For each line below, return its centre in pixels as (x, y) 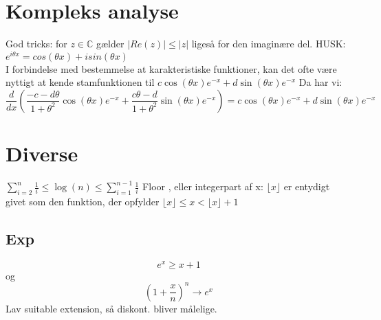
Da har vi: (320, 82)
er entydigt (307, 186)
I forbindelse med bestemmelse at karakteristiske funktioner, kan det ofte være (171, 68)
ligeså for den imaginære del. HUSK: (269, 44)
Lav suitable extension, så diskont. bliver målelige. (111, 308)
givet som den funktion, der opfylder (83, 201)
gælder (110, 44)
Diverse (42, 153)
